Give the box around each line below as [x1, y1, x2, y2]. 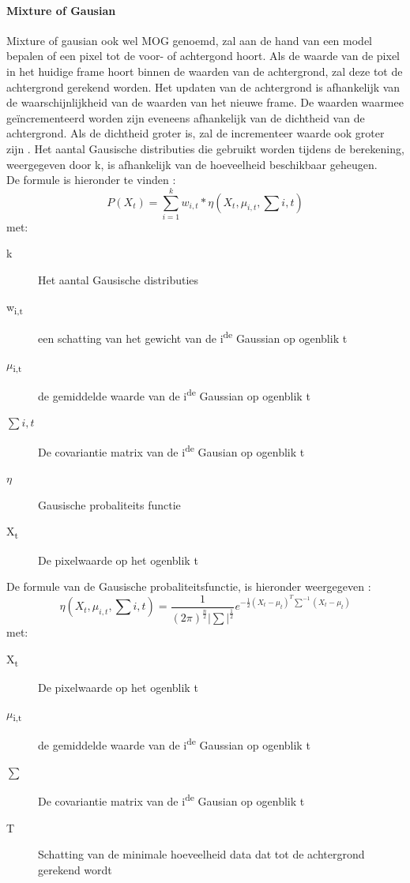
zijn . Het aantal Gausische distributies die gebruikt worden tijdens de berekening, [6, 140, 404, 156]
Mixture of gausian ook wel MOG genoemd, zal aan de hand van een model [6, 32, 372, 48]
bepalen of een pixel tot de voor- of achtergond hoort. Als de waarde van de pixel [6, 47, 401, 64]
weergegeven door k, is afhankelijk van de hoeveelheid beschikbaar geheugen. [6, 156, 378, 172]
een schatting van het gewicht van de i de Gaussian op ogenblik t [38, 327, 348, 346]
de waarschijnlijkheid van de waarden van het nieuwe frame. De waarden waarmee [6, 94, 404, 111]
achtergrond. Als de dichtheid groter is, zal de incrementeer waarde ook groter [6, 125, 385, 141]
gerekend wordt [38, 861, 112, 877]
